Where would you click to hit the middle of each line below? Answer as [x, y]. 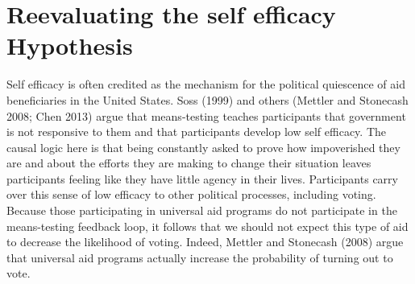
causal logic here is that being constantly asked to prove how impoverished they [203, 147]
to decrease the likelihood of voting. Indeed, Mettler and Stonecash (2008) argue [205, 242]
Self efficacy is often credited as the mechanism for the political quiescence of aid [206, 84]
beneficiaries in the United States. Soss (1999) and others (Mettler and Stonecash [207, 99]
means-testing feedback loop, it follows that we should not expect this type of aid [207, 226]
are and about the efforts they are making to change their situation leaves [189, 163]
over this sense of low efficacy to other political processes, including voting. [191, 194]
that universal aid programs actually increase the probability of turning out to [200, 257]
